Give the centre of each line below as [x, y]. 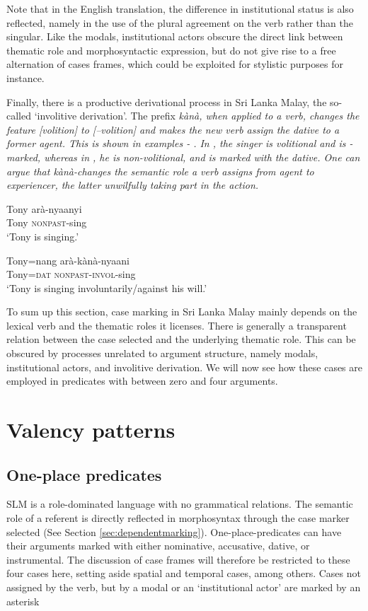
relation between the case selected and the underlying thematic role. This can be [181, 339]
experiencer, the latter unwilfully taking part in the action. [133, 185]
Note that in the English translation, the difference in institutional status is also [180, 8]
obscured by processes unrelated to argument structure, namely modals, [162, 353]
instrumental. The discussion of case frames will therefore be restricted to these [178, 559]
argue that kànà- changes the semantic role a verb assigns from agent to [160, 171]
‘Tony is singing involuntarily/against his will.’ [107, 287]
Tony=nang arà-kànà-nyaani [68, 260]
